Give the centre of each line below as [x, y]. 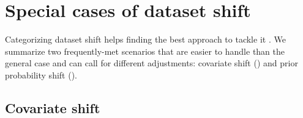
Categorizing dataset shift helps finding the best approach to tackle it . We [145, 39]
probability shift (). [41, 75]
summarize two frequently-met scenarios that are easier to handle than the [145, 51]
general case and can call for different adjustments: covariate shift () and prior [151, 63]
